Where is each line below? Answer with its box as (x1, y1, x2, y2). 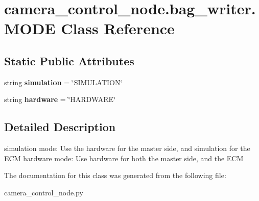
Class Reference (61, 18, 175, 39)
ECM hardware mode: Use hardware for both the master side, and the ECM (4, 153, 244, 163)
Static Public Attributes (4, 53, 134, 68)
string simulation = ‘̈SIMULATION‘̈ (4, 77, 123, 87)
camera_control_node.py (4, 187, 83, 197)
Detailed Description (4, 119, 116, 135)
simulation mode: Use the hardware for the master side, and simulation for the (4, 143, 250, 154)
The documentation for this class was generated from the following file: (4, 170, 226, 181)
